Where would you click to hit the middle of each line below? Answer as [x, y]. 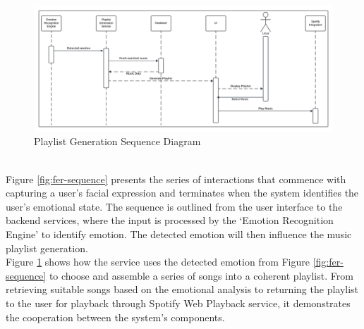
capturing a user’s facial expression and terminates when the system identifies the [182, 193]
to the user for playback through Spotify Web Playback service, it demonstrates [178, 303]
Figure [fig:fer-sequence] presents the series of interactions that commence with [176, 179]
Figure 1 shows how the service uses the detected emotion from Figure [158, 262]
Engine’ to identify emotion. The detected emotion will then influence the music [179, 234]
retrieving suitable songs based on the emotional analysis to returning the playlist [182, 289]
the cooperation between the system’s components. [115, 317]
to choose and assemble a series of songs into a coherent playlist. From [201, 275]
